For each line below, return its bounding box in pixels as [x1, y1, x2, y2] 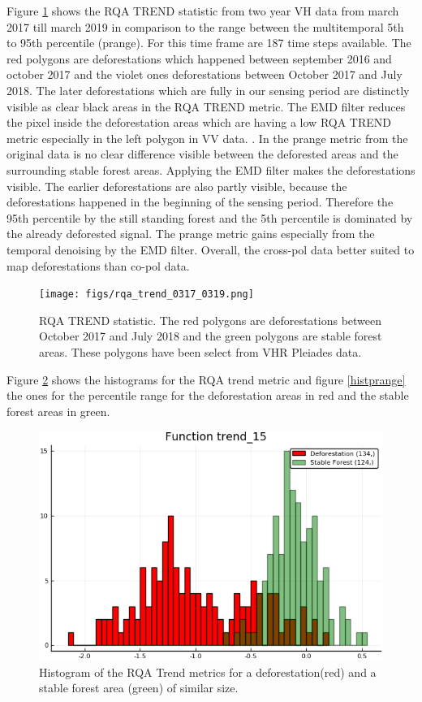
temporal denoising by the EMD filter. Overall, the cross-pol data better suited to [6, 240, 415, 258]
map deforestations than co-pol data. [6, 257, 190, 274]
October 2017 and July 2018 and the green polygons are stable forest [39, 327, 382, 344]
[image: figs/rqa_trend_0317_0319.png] [39, 288, 254, 301]
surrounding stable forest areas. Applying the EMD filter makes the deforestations [6, 161, 416, 178]
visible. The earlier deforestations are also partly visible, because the [6, 177, 347, 194]
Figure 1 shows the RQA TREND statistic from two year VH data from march [6, 2, 399, 19]
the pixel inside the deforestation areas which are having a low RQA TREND [6, 114, 391, 131]
